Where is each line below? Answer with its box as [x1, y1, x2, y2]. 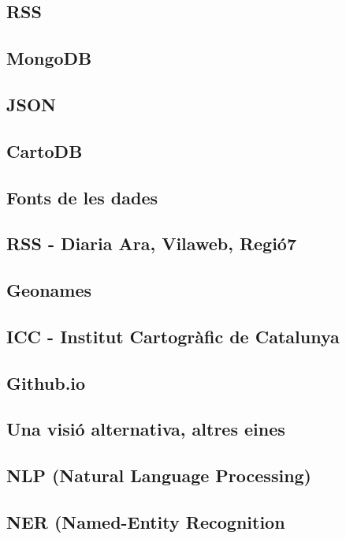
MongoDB [6, 46, 92, 70]
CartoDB [6, 138, 83, 163]
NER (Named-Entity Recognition [6, 509, 285, 533]
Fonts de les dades [6, 185, 158, 209]
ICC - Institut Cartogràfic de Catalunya [6, 324, 340, 348]
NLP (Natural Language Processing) [6, 463, 312, 488]
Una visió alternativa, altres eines [6, 417, 285, 441]
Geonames [6, 278, 92, 302]
